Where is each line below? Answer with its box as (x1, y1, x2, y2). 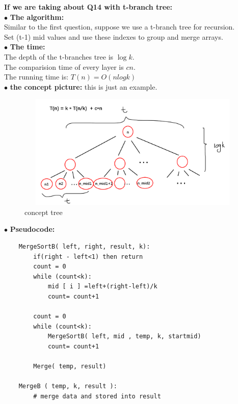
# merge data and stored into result (33, 392, 161, 400)
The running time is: (4, 71, 69, 82)
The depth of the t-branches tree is (4, 51, 114, 62)
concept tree (24, 206, 63, 217)
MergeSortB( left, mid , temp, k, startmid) (47, 333, 201, 340)
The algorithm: (10, 11, 64, 22)
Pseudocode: (10, 224, 55, 234)
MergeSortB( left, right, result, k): (18, 243, 150, 250)
